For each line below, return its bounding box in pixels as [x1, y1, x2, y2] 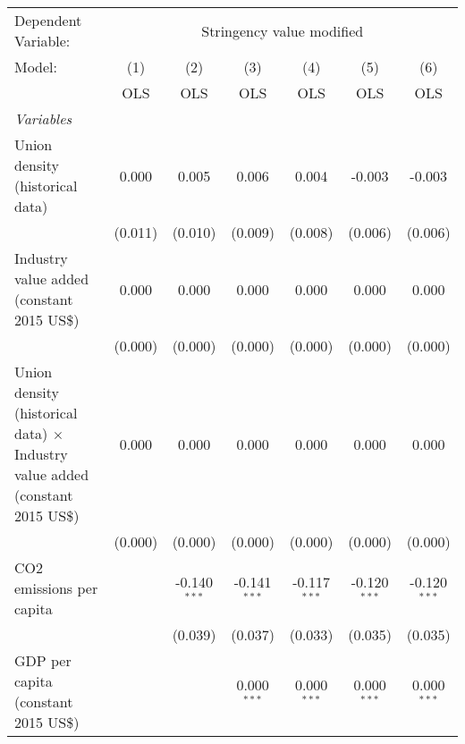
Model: [14, 56, 58, 77]
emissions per [14, 578, 98, 598]
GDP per [14, 650, 72, 671]
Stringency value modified [201, 20, 364, 41]
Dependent [14, 10, 82, 30]
